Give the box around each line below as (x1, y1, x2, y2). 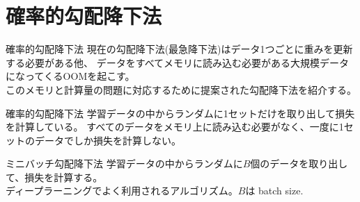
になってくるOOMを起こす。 (6, 69, 135, 83)
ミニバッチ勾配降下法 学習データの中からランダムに (6, 156, 243, 171)
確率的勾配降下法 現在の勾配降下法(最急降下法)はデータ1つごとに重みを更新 (6, 42, 353, 56)
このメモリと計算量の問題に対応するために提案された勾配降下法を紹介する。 (6, 82, 357, 96)
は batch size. (245, 183, 304, 198)
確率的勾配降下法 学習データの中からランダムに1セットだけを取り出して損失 (6, 106, 355, 120)
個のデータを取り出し (250, 156, 348, 171)
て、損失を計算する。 (6, 169, 103, 184)
